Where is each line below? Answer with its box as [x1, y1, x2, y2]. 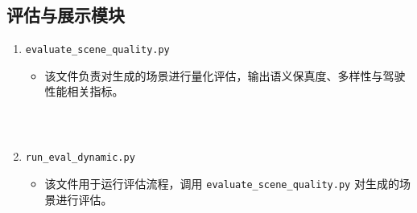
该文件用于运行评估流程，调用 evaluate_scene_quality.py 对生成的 [44, 175, 399, 192]
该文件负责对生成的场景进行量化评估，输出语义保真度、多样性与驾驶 [44, 67, 406, 84]
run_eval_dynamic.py [25, 152, 135, 164]
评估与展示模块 [6, 2, 125, 27]
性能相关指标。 [44, 83, 124, 100]
